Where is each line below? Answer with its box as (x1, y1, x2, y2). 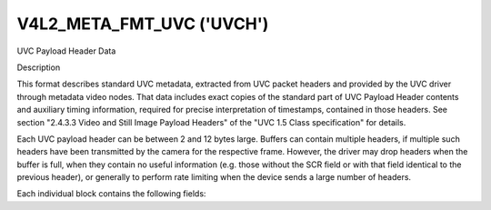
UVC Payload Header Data (16, 45, 116, 56)
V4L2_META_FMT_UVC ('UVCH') (16, 14, 269, 34)
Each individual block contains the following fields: (16, 188, 206, 199)
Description (16, 62, 61, 73)
